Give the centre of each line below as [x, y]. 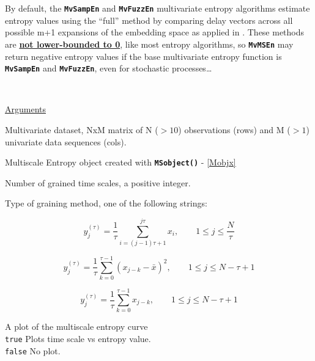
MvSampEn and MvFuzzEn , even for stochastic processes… [109, 68]
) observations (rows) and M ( [234, 129]
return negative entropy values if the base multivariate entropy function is [143, 56]
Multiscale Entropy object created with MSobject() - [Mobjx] [120, 162]
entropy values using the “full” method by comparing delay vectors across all [149, 20]
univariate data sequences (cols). [66, 141]
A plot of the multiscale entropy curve [76, 326]
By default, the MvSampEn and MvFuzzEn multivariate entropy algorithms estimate [157, 8]
